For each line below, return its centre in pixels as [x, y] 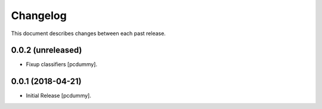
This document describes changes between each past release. [89, 33]
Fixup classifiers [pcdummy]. [62, 64]
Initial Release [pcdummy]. [59, 96]
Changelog [39, 15]
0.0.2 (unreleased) [47, 50]
